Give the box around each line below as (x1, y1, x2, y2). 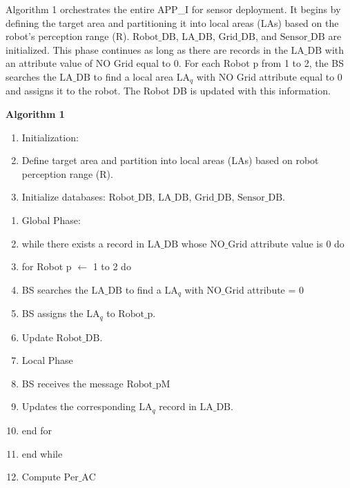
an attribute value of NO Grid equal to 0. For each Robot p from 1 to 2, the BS (6, 56, 344, 70)
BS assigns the (21, 306, 84, 321)
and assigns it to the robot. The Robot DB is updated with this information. (6, 83, 331, 98)
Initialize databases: (21, 190, 106, 204)
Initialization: (21, 130, 79, 144)
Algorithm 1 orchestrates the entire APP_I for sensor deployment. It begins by (6, 2, 341, 16)
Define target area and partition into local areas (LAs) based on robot (21, 153, 319, 167)
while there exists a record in (21, 236, 144, 250)
